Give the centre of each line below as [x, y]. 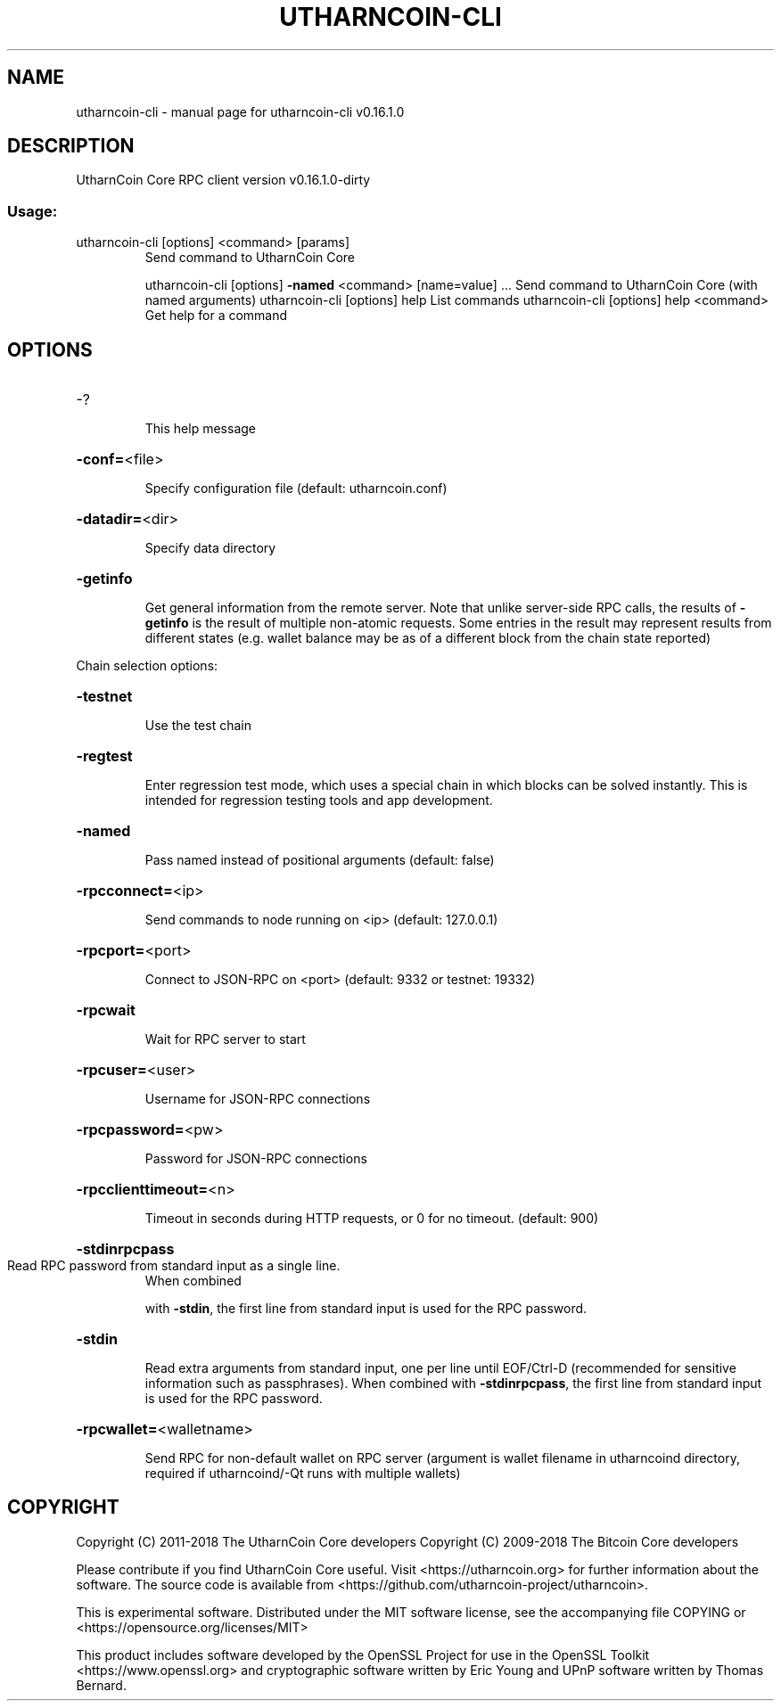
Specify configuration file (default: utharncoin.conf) [296, 489]
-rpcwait [106, 1010]
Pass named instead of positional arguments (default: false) [320, 860]
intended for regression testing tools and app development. [319, 801]
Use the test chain [198, 726]
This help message [200, 429]
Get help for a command [216, 316]
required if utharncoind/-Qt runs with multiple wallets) [303, 1474]
